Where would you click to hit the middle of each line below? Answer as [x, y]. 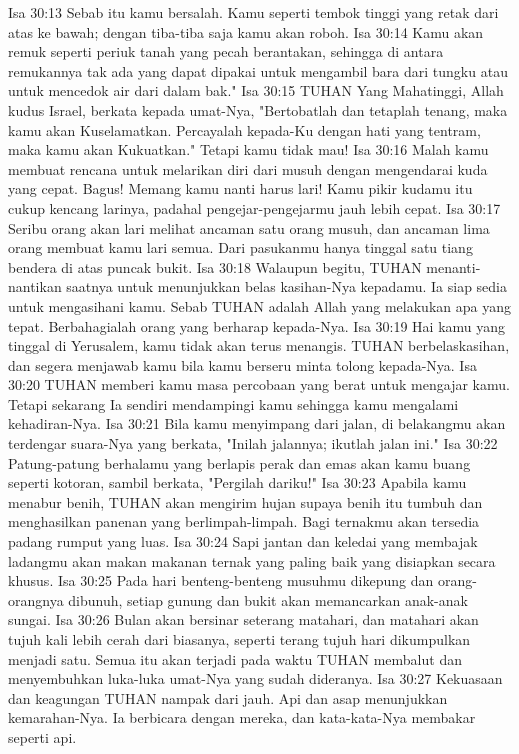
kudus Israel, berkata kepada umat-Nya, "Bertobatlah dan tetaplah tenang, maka [258, 109]
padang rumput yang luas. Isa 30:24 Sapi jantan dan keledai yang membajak [243, 541]
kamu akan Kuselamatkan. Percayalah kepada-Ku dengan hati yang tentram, [244, 129]
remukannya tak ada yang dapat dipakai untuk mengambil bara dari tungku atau [258, 70]
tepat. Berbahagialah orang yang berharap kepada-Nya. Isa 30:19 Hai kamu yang [257, 325]
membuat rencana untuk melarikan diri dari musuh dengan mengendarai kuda [248, 168]
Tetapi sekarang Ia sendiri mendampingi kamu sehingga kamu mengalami [233, 403]
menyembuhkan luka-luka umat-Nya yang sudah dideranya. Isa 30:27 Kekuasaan [255, 678]
